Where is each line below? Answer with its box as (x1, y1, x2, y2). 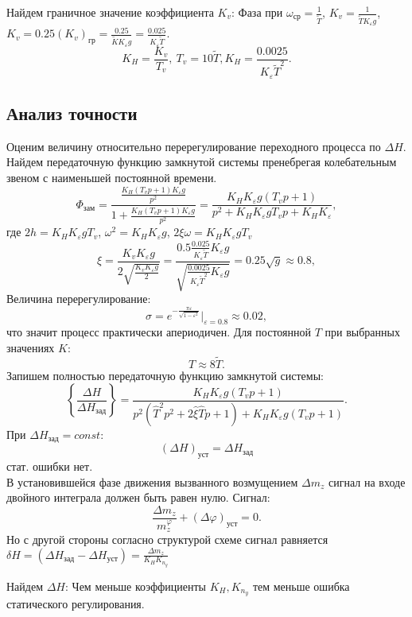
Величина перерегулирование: (6, 290, 151, 307)
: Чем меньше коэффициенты (65, 577, 206, 594)
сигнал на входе (328, 473, 406, 490)
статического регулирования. (6, 596, 145, 612)
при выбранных (325, 324, 400, 340)
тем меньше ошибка (252, 577, 350, 594)
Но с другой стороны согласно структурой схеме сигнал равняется (6, 530, 328, 547)
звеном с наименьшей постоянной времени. (6, 169, 217, 186)
